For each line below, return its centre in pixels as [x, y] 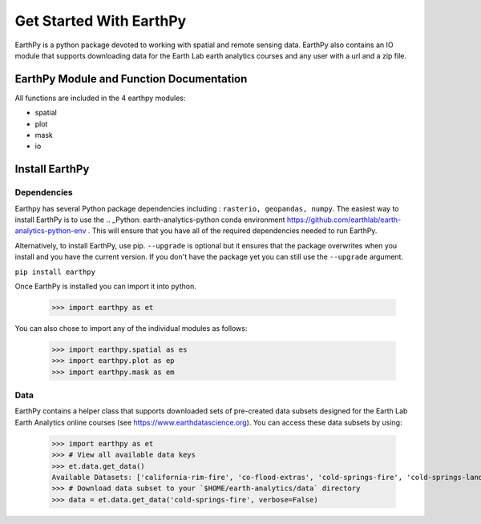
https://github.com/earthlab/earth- [344, 220]
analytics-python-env [51, 231]
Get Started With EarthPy [101, 21]
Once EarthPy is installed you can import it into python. [105, 286]
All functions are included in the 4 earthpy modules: [100, 98]
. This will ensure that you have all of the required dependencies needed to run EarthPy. [232, 231]
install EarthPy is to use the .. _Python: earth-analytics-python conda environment [150, 220]
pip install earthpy [55, 272]
